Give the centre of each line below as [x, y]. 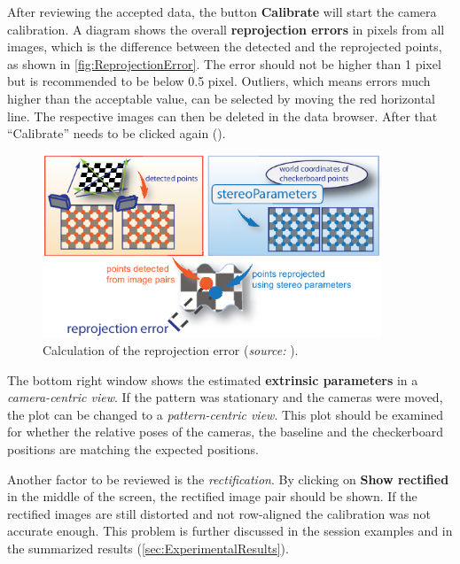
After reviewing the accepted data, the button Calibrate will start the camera [222, 12]
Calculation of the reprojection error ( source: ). [171, 349]
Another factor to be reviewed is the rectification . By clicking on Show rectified [228, 479]
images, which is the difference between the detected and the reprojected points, [225, 46]
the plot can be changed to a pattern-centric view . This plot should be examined [226, 414]
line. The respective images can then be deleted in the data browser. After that [222, 116]
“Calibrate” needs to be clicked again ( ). [117, 133]
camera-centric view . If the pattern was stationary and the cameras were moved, [225, 397]
